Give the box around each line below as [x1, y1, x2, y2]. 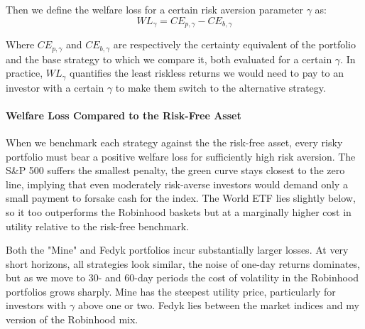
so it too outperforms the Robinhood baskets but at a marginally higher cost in [6, 204, 352, 219]
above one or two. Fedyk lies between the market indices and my [77, 298, 359, 313]
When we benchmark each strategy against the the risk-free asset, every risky [6, 134, 343, 149]
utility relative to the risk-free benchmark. [6, 218, 190, 233]
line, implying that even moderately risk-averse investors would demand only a [6, 176, 348, 191]
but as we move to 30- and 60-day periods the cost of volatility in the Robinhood [6, 270, 359, 285]
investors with [6, 298, 67, 313]
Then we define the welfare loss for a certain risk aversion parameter [6, 2, 303, 16]
